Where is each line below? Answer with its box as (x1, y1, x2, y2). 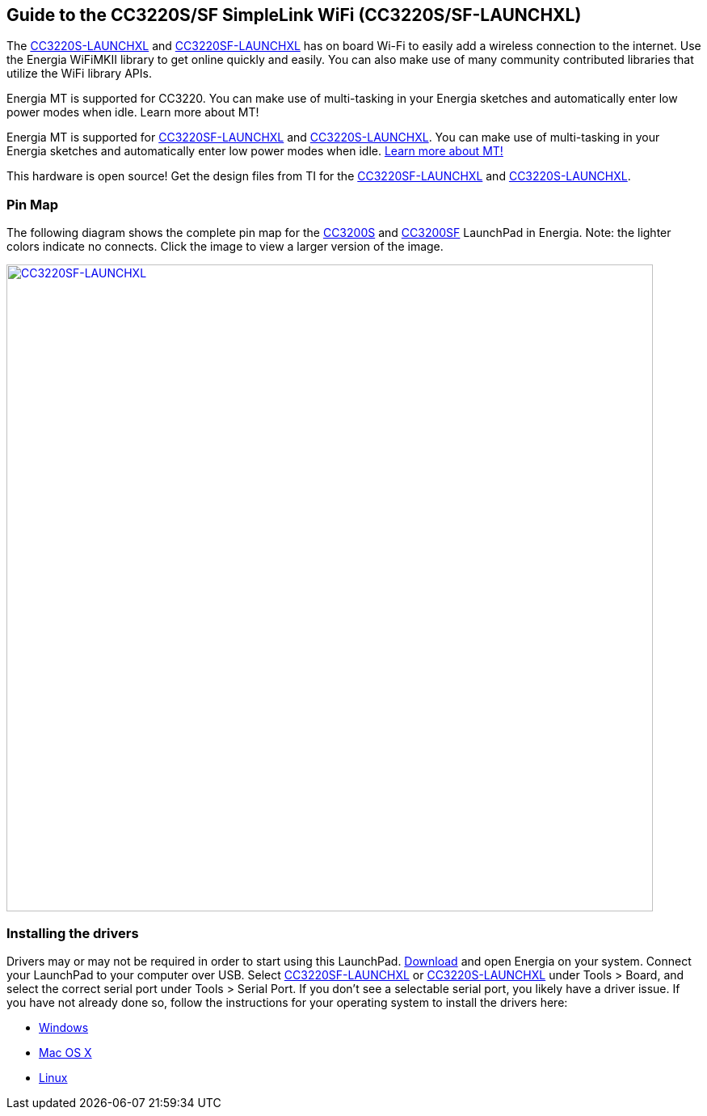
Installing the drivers (6, 924, 139, 941)
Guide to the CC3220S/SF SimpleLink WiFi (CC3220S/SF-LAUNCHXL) (6, 5, 582, 25)
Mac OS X (39, 1045, 92, 1059)
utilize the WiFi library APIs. (6, 66, 152, 81)
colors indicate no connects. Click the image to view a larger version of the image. (6, 239, 444, 254)
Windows (39, 1020, 89, 1034)
